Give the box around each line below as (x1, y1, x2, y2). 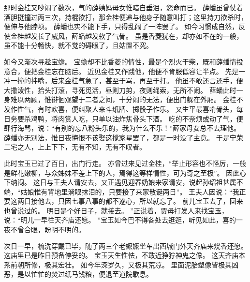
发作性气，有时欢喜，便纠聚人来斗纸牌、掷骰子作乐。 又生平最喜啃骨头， (4, 104, 236, 114)
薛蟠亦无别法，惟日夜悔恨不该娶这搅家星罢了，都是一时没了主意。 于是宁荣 (4, 132, 243, 142)
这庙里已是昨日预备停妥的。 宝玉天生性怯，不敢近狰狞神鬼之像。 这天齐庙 (4, 250, 239, 260)
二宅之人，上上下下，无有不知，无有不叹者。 (4, 142, 146, 152)
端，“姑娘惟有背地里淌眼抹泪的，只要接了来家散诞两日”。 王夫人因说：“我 (4, 186, 239, 196)
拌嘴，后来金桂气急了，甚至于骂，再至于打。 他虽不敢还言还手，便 (30, 75, 243, 86)
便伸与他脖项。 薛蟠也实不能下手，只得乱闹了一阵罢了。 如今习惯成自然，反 (4, 21, 246, 31)
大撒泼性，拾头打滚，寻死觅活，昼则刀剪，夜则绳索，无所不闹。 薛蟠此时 (4, 85, 236, 95)
